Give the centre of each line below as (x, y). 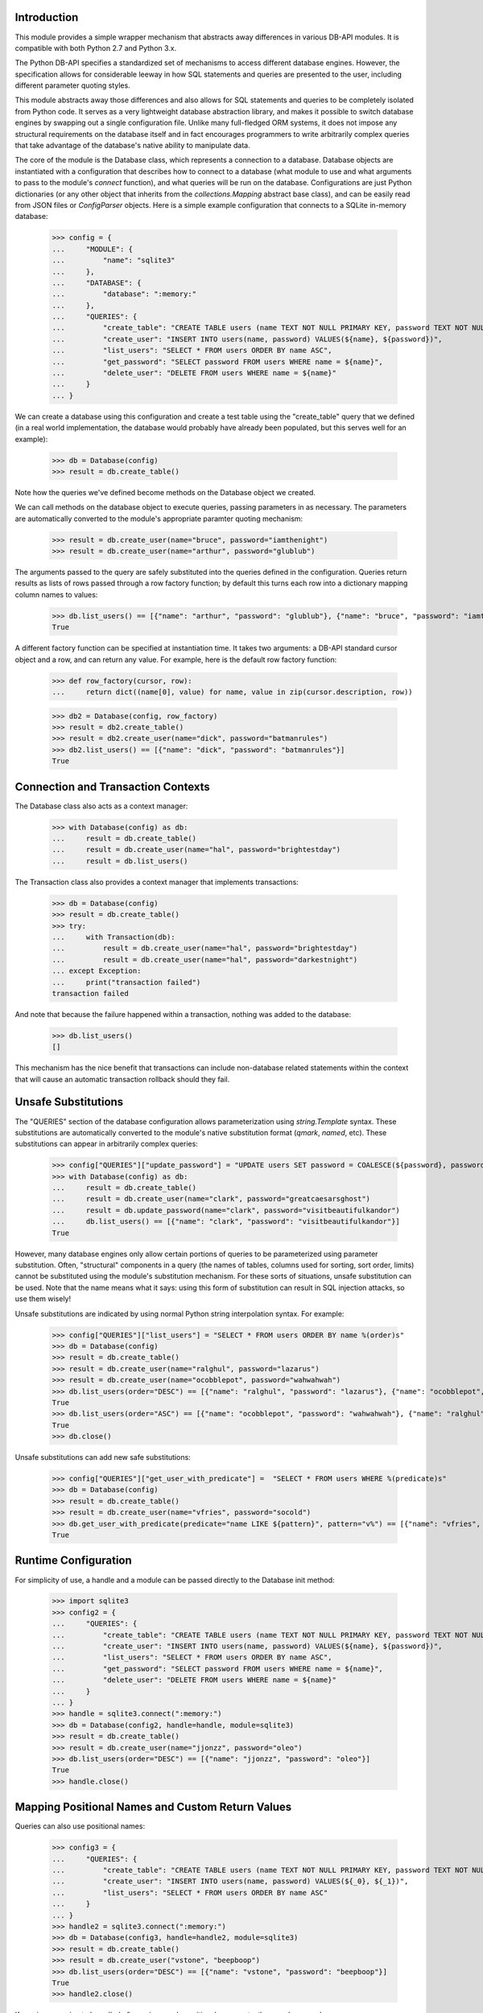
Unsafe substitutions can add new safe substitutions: (103, 1457)
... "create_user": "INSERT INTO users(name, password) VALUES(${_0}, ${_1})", (230, 1881)
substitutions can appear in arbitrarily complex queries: (107, 1144)
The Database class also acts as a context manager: (101, 806)
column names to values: (56, 594)
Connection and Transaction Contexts (113, 786)
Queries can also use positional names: (80, 1826)
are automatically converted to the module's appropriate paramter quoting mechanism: (159, 519)
